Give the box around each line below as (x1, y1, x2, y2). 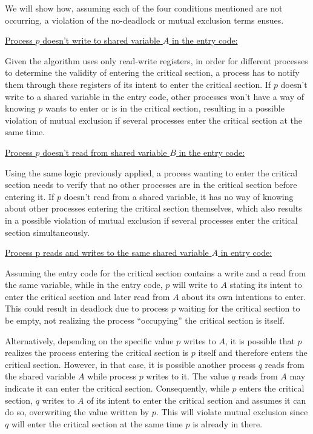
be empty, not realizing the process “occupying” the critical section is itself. (5, 314, 285, 327)
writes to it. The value (146, 370, 229, 382)
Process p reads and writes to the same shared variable (5, 246, 209, 259)
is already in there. (193, 417, 263, 430)
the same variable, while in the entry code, (5, 278, 163, 291)
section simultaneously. (5, 225, 90, 238)
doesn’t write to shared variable (42, 34, 160, 47)
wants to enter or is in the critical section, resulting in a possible (45, 102, 285, 115)
